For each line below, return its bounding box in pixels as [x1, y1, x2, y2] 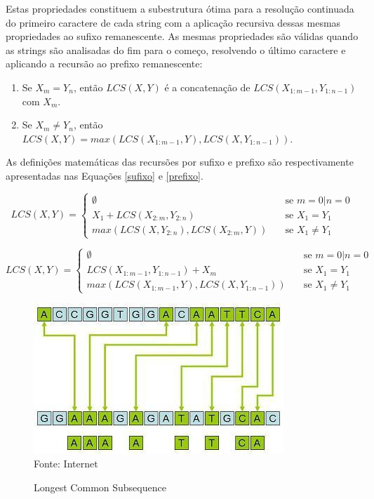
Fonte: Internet [34, 456, 98, 471]
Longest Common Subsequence [34, 479, 166, 494]
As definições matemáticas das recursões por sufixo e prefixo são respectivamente [6, 154, 354, 169]
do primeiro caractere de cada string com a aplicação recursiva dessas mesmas [6, 15, 341, 29]
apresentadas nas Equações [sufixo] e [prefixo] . [6, 168, 203, 182]
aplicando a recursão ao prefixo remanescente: [6, 56, 203, 71]
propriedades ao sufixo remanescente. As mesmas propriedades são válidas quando [6, 29, 359, 44]
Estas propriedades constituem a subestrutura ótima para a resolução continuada [6, 1, 354, 15]
